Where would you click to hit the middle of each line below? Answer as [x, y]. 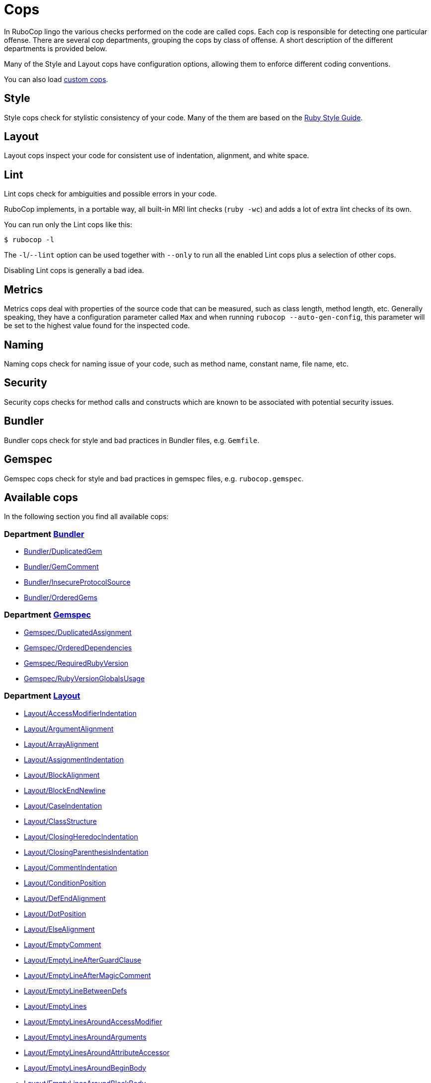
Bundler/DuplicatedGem [63, 551]
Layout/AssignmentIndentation [74, 759]
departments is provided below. [56, 48]
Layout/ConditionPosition [65, 883]
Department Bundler [44, 534]
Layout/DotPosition [55, 913]
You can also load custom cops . [56, 79]
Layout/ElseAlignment [59, 929]
